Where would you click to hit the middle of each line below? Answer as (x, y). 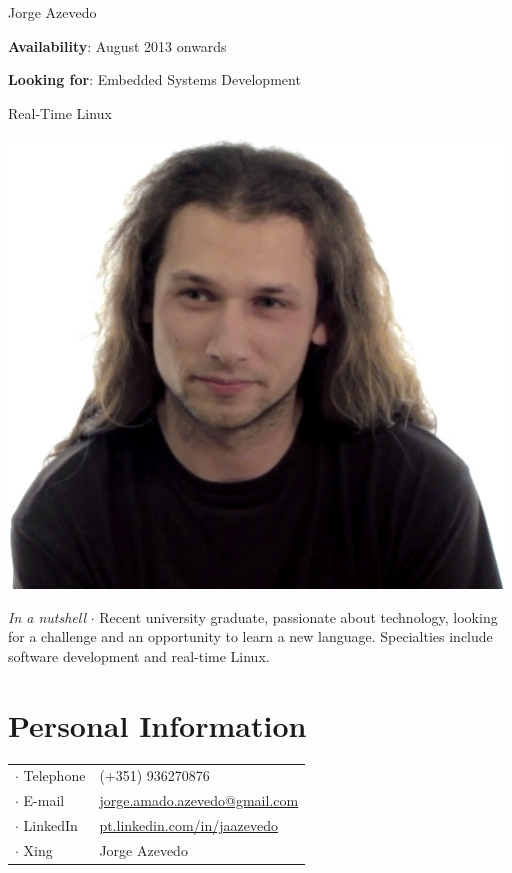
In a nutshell (47, 616)
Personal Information (157, 724)
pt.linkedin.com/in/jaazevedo (188, 824)
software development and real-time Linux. (139, 655)
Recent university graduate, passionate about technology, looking (298, 616)
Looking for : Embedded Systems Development (154, 79)
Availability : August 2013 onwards (117, 45)
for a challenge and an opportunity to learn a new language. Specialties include (250, 636)
